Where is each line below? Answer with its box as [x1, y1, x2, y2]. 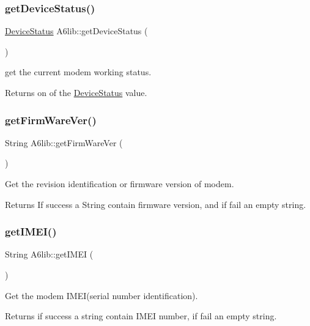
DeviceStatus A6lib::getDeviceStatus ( [5, 24, 148, 37]
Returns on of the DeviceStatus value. [5, 86, 147, 98]
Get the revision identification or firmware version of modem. [5, 177, 234, 190]
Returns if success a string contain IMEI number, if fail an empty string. [5, 309, 277, 322]
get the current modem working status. [5, 65, 152, 78]
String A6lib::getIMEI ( [5, 248, 94, 261]
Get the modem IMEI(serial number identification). [5, 289, 198, 302]
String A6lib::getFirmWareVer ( [5, 136, 123, 149]
